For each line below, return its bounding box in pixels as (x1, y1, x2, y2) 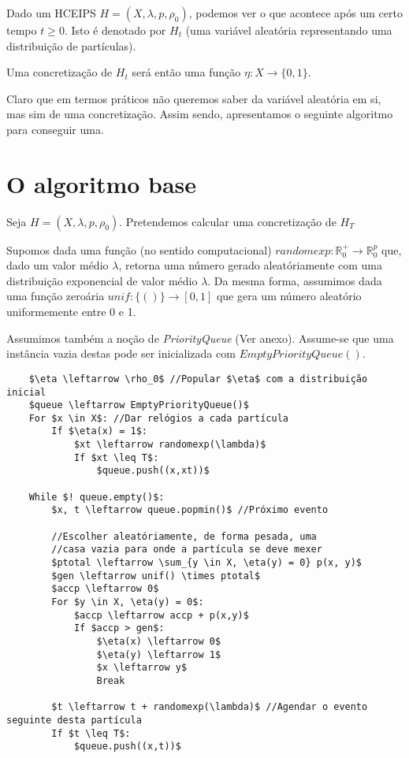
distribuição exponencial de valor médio (6, 272, 198, 288)
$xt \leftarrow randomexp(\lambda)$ (73, 439, 266, 451)
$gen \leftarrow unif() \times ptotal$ (51, 570, 261, 582)
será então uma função (132, 64, 241, 80)
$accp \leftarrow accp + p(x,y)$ (73, 609, 249, 621)
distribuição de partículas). (6, 37, 136, 54)
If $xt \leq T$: (73, 451, 159, 463)
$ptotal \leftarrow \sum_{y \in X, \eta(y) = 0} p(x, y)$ (51, 557, 363, 569)
